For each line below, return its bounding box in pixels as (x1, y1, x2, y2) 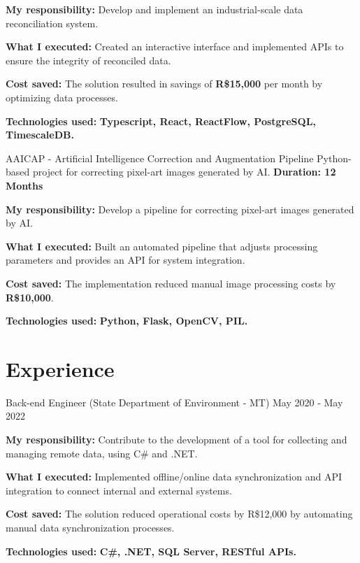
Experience (6, 354, 115, 383)
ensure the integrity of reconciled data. (6, 52, 171, 67)
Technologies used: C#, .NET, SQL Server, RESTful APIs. (6, 543, 296, 558)
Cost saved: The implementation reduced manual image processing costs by (6, 276, 336, 290)
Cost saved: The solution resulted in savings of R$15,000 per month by (6, 76, 323, 91)
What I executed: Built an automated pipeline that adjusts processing (6, 238, 318, 253)
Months (6, 178, 43, 192)
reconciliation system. (6, 15, 99, 30)
